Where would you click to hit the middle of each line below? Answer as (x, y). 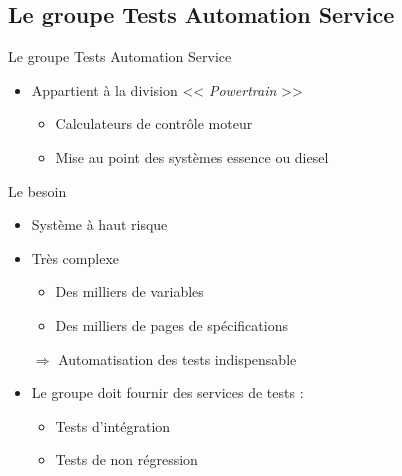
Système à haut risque (99, 224)
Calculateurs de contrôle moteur (154, 123)
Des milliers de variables (129, 291)
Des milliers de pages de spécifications (171, 324)
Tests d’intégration (113, 425)
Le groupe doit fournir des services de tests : (167, 392)
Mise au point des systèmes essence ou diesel (192, 156)
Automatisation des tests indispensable (177, 358)
